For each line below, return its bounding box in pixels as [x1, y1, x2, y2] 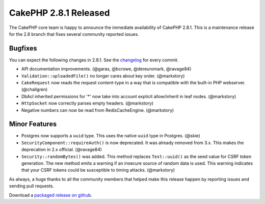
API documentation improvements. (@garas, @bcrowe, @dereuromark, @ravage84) [21, 66, 191, 72]
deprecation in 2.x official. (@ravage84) [21, 147, 102, 153]
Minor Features [9, 120, 57, 128]
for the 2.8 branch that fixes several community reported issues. [9, 31, 139, 37]
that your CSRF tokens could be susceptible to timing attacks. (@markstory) [21, 167, 175, 173]
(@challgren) [21, 86, 48, 93]
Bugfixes [9, 44, 37, 52]
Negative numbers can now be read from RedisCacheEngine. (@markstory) [21, 107, 174, 113]
